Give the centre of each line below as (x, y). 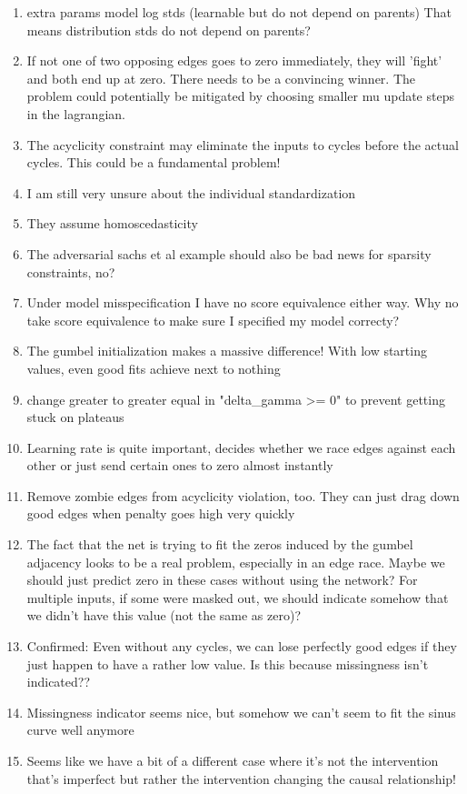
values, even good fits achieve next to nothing (154, 368)
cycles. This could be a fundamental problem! (154, 162)
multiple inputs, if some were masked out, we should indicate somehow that (238, 597)
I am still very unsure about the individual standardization (191, 192)
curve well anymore (80, 730)
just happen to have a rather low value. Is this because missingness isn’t (228, 663)
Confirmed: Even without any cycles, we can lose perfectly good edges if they (242, 646)
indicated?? (59, 682)
